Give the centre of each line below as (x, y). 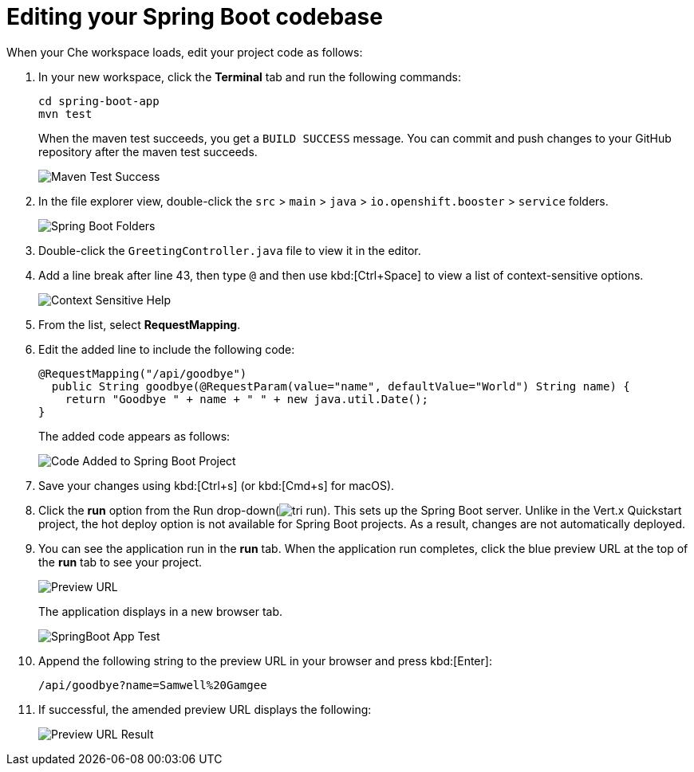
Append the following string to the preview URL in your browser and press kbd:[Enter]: (265, 660)
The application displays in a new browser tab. (160, 611)
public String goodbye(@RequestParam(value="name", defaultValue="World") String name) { (341, 386)
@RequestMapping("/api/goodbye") (143, 373)
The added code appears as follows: (134, 436)
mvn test (65, 114)
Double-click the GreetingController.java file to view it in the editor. (230, 250)
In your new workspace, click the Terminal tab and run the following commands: (250, 76)
